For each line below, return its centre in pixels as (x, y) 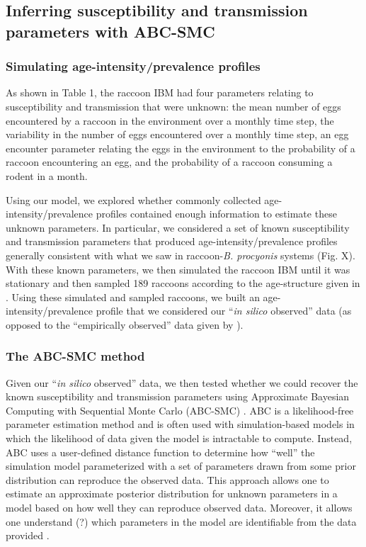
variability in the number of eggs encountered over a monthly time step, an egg (177, 134)
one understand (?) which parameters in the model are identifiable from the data (181, 521)
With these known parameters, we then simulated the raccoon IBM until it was (178, 269)
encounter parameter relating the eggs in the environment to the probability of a (181, 148)
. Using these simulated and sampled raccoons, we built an (133, 297)
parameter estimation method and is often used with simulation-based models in (180, 424)
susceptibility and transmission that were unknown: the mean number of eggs (173, 106)
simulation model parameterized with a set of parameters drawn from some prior (181, 466)
